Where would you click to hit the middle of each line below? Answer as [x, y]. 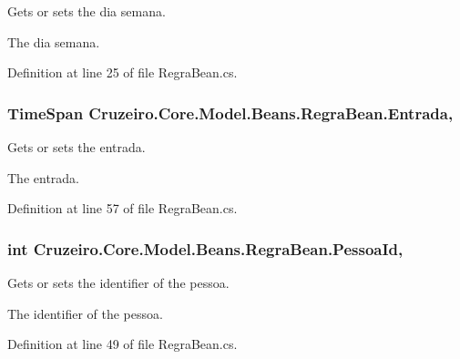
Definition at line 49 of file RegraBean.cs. [123, 344]
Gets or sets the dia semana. [87, 11]
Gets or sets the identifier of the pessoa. [118, 282]
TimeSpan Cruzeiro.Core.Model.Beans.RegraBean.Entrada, [230, 113]
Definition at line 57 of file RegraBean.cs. [123, 208]
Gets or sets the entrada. [77, 147]
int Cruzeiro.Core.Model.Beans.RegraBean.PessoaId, [205, 248]
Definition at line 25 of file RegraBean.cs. [123, 72]
